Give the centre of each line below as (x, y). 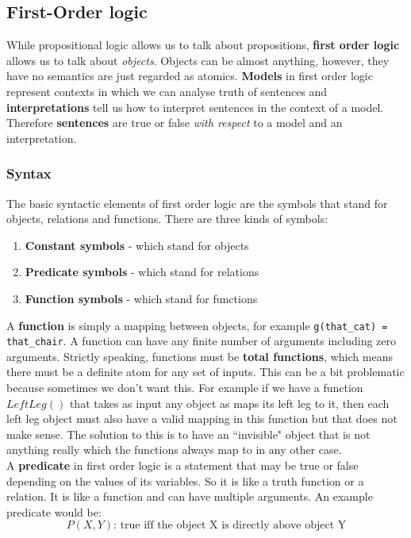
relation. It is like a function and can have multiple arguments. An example (190, 496)
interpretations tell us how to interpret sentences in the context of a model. (195, 107)
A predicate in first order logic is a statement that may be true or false (182, 465)
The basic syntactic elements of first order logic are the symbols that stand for (197, 203)
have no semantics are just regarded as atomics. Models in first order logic (190, 76)
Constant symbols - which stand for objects (137, 245)
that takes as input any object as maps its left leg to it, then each (229, 403)
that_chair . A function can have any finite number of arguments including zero (202, 341)
